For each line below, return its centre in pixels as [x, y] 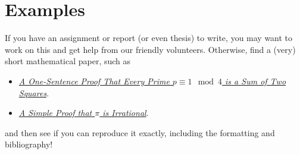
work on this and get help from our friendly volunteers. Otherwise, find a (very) [150, 49]
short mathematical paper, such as [68, 61]
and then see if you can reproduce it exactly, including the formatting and [140, 132]
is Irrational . [126, 113]
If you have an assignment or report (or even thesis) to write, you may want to [149, 38]
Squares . [34, 92]
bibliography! [29, 144]
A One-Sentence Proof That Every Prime [94, 81]
